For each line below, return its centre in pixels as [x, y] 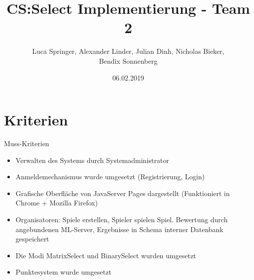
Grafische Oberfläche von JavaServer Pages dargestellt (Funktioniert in [123, 193]
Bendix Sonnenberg [128, 60]
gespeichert [32, 239]
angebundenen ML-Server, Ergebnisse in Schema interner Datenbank [119, 229]
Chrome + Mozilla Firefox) [57, 203]
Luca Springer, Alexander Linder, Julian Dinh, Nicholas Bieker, [128, 51]
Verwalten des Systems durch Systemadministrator [92, 160]
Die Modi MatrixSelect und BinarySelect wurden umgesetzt [106, 255]
